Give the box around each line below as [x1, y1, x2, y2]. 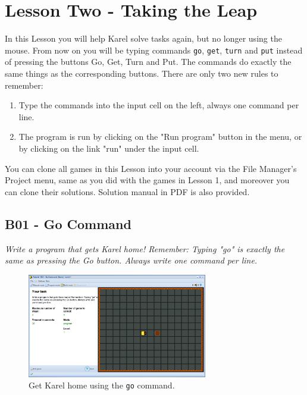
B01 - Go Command [5, 214, 131, 233]
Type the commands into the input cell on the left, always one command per [18, 99, 299, 111]
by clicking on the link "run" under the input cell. [18, 142, 199, 154]
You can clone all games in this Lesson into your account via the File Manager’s [5, 162, 297, 174]
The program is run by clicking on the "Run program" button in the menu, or [18, 130, 302, 143]
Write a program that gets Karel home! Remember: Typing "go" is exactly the [5, 242, 285, 255]
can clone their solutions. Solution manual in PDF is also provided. [5, 185, 250, 197]
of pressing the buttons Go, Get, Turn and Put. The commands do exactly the [5, 55, 292, 68]
